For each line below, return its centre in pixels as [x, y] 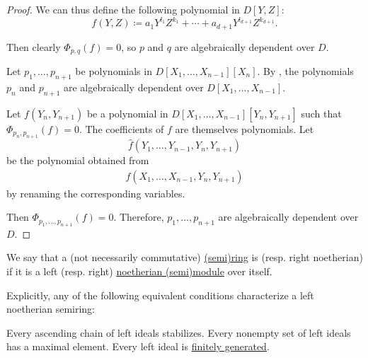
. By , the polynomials [305, 71]
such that [321, 113]
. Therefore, [139, 217]
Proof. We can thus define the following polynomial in [123, 9]
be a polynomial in [127, 113]
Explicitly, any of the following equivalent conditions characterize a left [160, 295]
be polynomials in [114, 71]
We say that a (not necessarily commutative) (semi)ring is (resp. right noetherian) [185, 257]
